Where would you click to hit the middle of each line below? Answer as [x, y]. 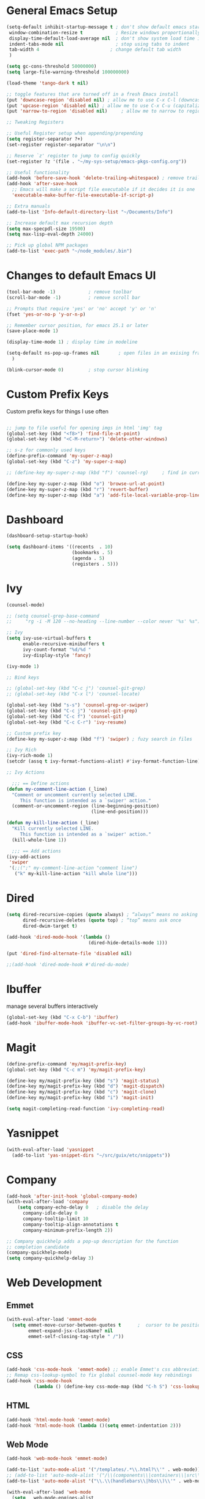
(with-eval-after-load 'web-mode [49, 1492]
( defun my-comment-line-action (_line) [57, 789]
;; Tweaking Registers [35, 122]
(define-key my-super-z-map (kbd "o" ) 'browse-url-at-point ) [86, 484]
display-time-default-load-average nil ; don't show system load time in [106, 38]
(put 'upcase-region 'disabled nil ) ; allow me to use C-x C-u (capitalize [105, 105]
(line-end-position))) [120, 812]
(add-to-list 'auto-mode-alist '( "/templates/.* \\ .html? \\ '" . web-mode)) [103, 1470]
